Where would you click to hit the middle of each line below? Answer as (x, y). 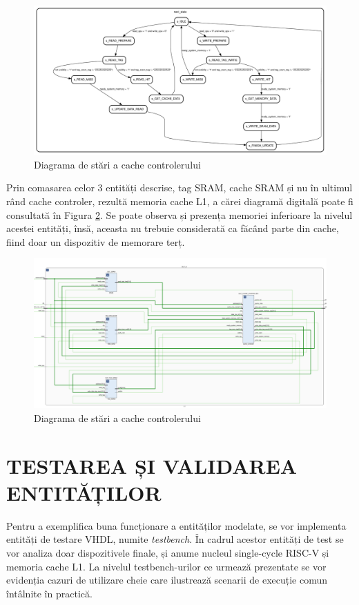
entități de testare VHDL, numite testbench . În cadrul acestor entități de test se (175, 539)
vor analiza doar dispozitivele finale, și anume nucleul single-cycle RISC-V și (168, 552)
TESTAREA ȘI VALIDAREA (152, 465)
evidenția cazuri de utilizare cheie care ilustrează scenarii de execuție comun (167, 580)
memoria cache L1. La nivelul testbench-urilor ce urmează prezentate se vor (166, 566)
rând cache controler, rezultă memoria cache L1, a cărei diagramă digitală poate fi (180, 201)
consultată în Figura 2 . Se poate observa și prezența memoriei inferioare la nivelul (179, 214)
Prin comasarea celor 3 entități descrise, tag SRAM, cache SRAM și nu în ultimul (179, 188)
